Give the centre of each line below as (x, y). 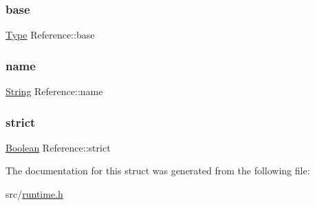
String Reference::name (54, 91)
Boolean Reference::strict (58, 147)
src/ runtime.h (34, 194)
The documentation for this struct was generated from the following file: (158, 171)
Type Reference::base (50, 35)
